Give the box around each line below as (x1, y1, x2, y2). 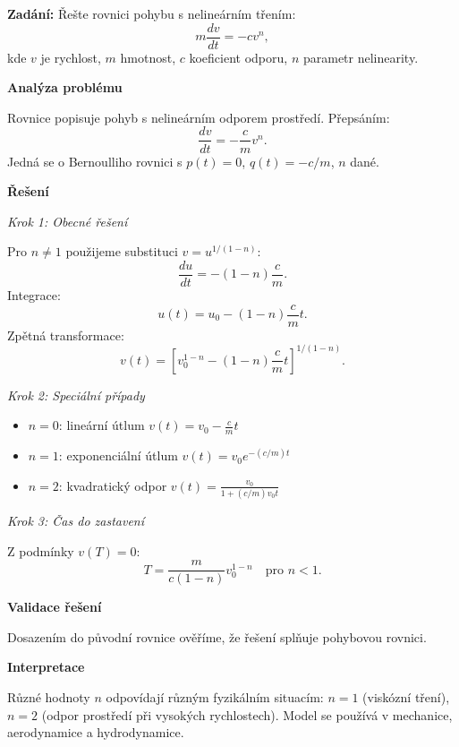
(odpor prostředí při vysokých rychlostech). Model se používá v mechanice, (41, 705, 453, 724)
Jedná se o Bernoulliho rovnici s (7, 151, 183, 170)
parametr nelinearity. (302, 47, 419, 66)
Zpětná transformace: (7, 325, 124, 344)
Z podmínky (7, 541, 74, 560)
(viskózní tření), (362, 688, 450, 707)
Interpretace (7, 657, 85, 676)
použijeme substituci (65, 242, 178, 261)
